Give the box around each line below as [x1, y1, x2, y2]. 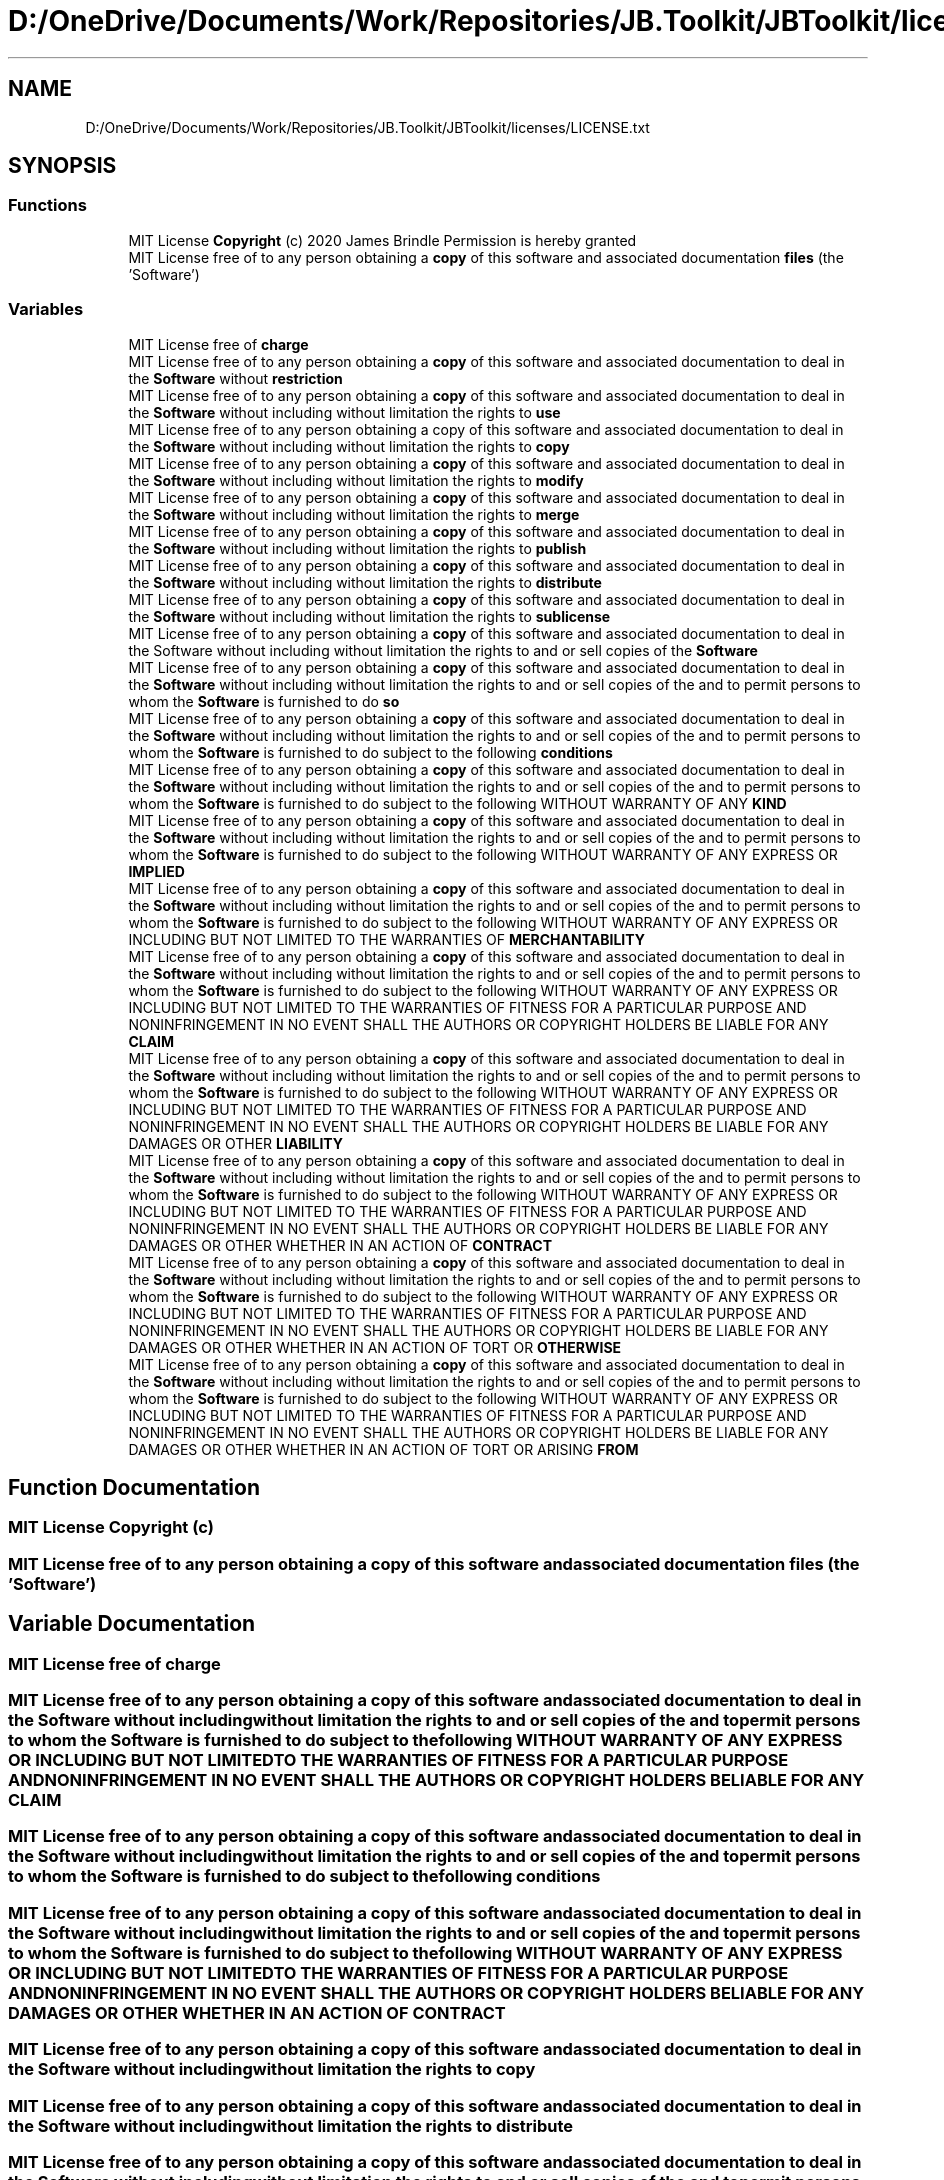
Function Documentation [8, 1474, 260, 1500]
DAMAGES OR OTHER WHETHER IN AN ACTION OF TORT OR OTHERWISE [128, 1338, 622, 1356]
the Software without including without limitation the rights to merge [128, 505, 580, 523]
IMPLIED [128, 862, 185, 880]
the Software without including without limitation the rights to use [128, 403, 561, 421]
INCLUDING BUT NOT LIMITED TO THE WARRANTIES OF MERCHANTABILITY [128, 930, 645, 948]
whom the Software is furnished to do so [128, 692, 400, 710]
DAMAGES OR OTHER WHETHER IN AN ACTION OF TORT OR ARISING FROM [128, 1440, 639, 1458]
